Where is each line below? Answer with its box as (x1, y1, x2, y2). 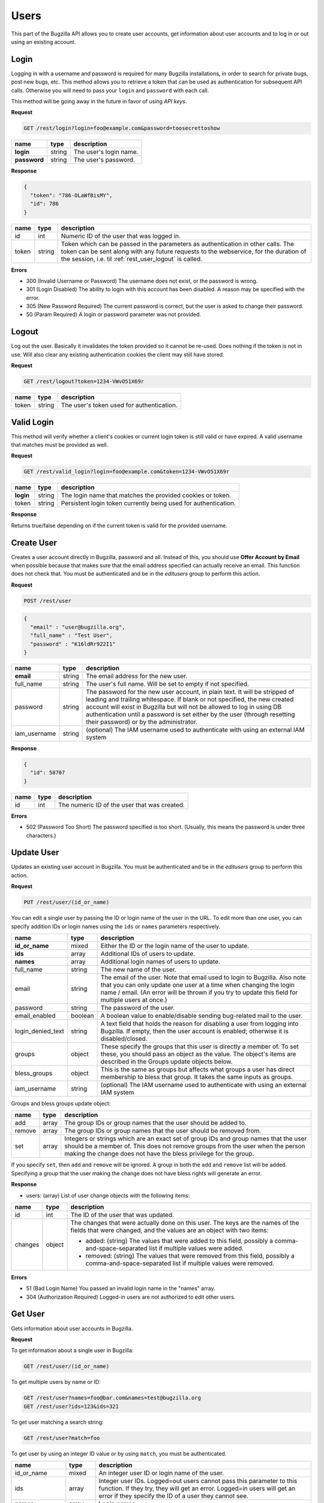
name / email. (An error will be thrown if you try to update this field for (100, 988, 298, 996)
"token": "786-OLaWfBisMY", (30, 192, 113, 198)
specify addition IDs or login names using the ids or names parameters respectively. (11, 923, 221, 930)
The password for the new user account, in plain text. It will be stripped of (86, 687, 295, 696)
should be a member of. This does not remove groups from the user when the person (64, 1142, 305, 1151)
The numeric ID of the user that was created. (58, 800, 185, 809)
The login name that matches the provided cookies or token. (61, 491, 231, 500)
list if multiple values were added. (149, 1244, 244, 1252)
